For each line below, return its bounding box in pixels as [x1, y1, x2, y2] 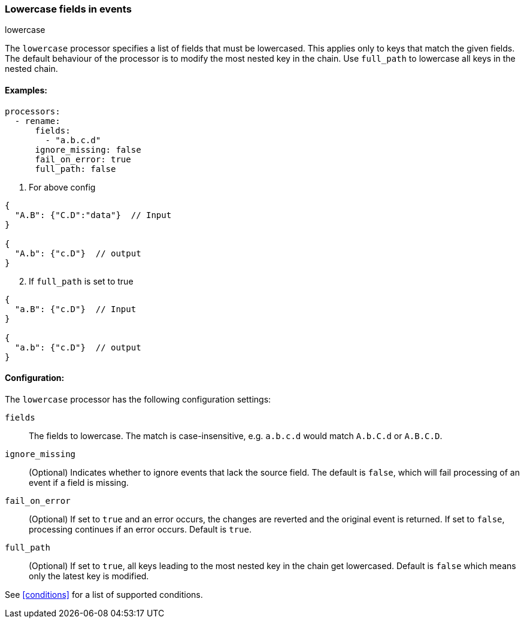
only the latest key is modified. [29, 570, 149, 581]
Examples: [5, 84, 47, 95]
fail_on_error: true [35, 154, 131, 164]
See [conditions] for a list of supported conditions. [5, 589, 203, 600]
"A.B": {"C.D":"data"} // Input [14, 210, 172, 220]
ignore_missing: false [35, 144, 141, 155]
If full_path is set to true [29, 276, 134, 286]
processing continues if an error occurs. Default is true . [29, 524, 252, 534]
